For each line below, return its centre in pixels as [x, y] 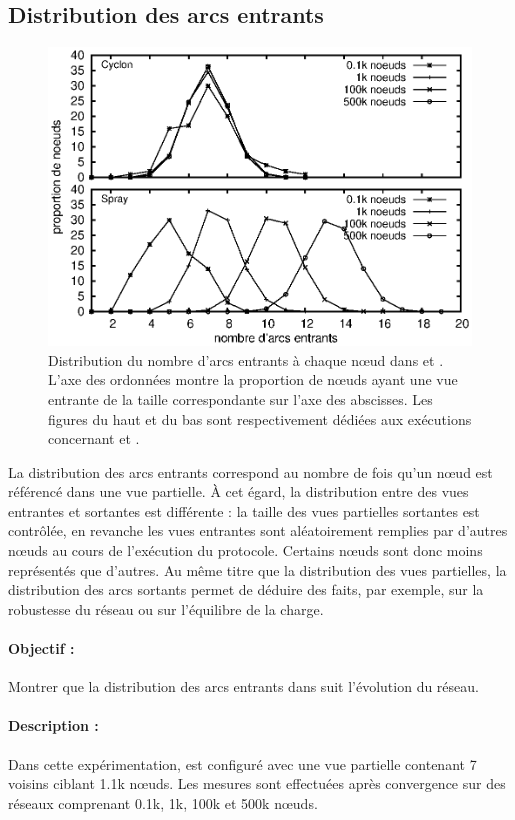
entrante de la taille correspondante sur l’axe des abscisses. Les [240, 398]
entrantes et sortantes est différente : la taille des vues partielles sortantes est [244, 510]
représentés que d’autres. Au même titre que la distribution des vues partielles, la [257, 569]
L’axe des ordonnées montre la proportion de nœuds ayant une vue [253, 379]
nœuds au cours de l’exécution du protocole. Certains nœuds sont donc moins [245, 550]
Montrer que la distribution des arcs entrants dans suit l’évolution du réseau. [243, 686]
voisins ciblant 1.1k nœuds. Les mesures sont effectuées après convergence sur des [257, 783]
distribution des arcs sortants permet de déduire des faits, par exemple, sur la [246, 589]
